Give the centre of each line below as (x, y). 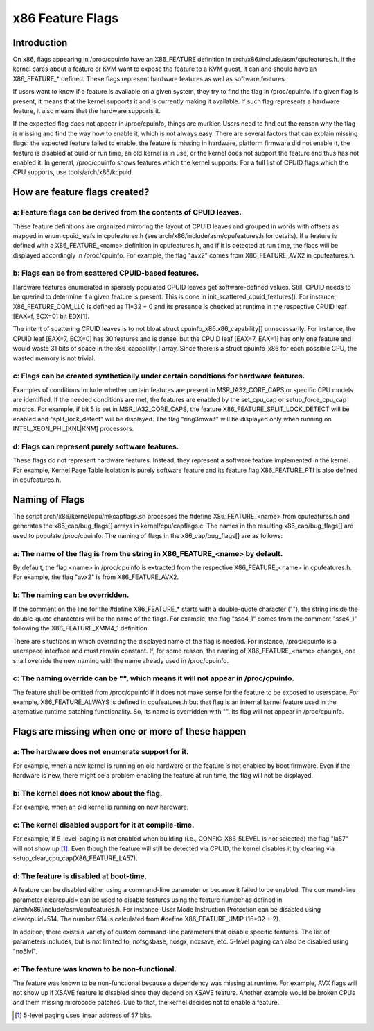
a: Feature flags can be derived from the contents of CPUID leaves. (127, 212)
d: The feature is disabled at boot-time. (80, 876)
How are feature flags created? (81, 192)
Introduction (40, 43)
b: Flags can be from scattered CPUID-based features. (106, 273)
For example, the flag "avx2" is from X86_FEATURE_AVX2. (96, 577)
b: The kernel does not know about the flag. (88, 793)
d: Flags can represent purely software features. (96, 446)
